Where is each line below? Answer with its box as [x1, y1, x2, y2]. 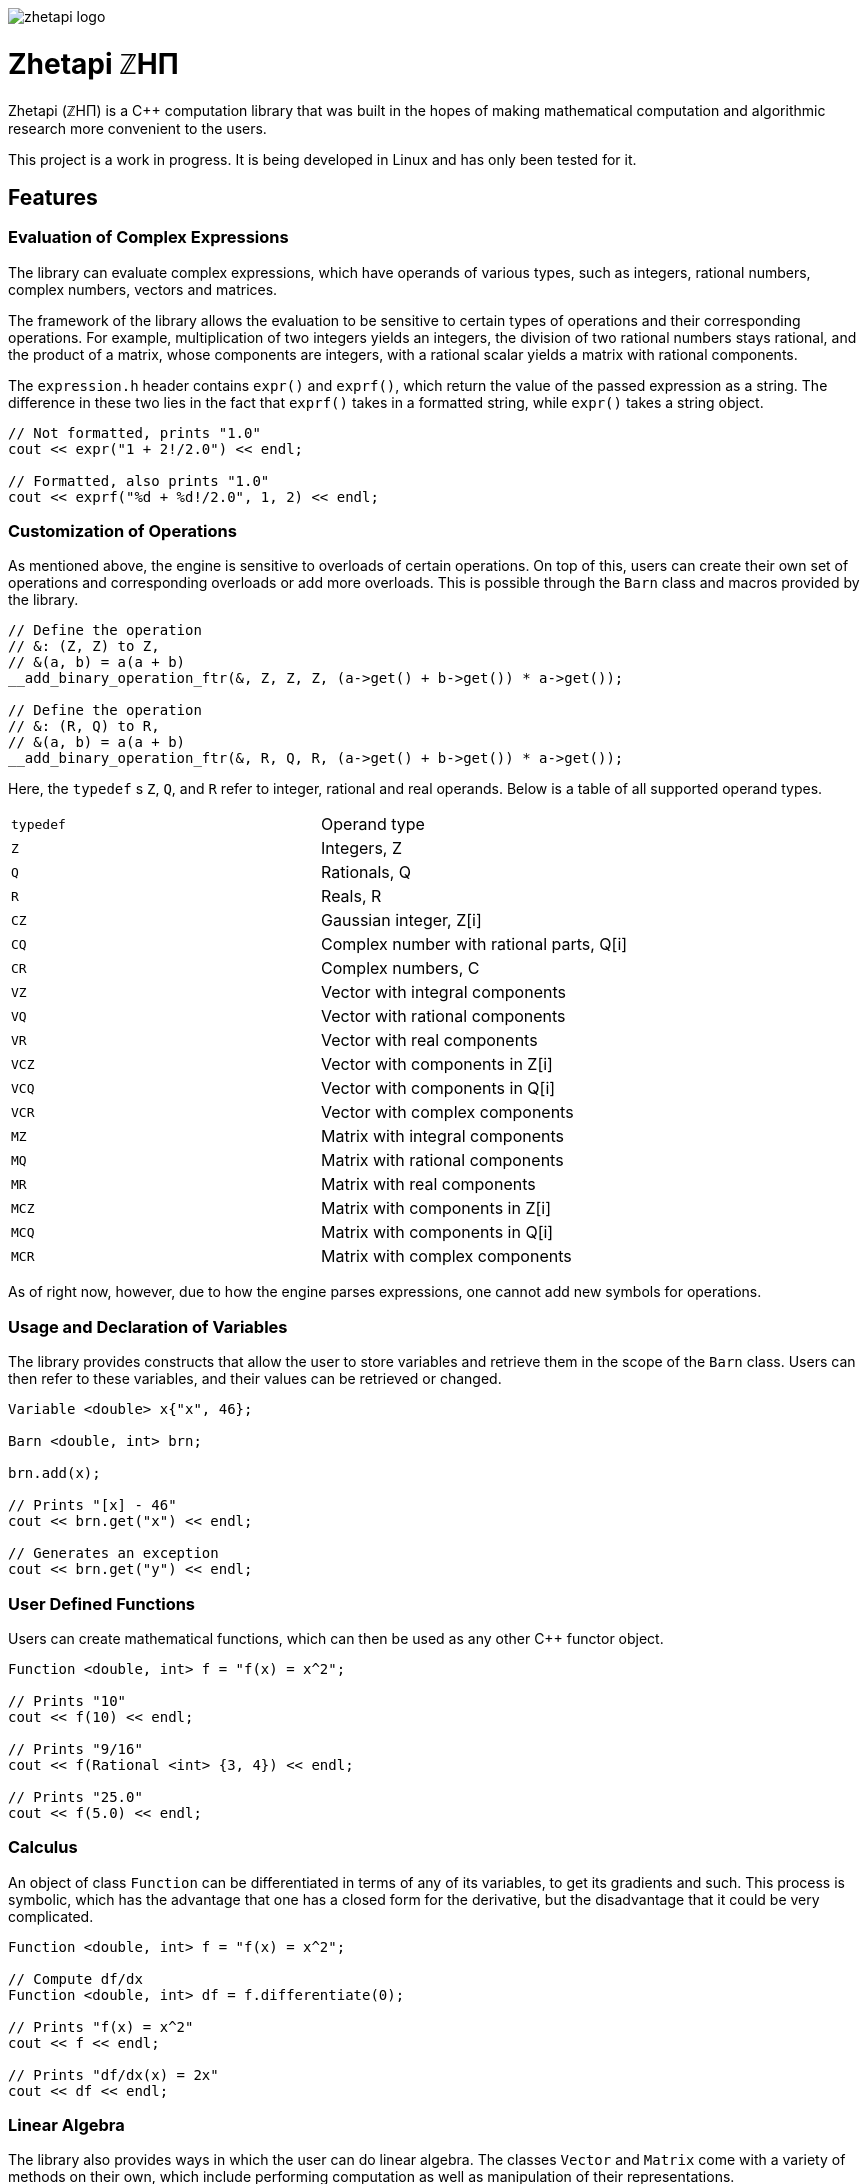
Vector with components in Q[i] [321, 1078, 556, 1099]
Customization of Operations [8, 521, 237, 542]
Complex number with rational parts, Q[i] [321, 934, 628, 955]
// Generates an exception [8, 1545, 219, 1562]
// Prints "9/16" [8, 1740, 143, 1757]
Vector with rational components [321, 1006, 566, 1027]
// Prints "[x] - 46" [8, 1497, 177, 1514]
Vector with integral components [321, 982, 566, 1003]
